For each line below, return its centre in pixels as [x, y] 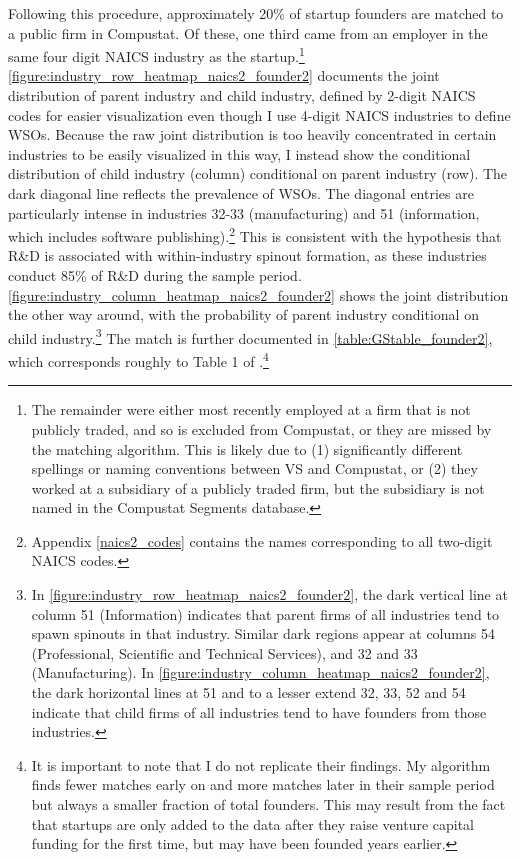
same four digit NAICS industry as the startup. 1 [156, 54]
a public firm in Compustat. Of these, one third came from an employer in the [248, 32]
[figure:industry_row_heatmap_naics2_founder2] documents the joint [224, 75]
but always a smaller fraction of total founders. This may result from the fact [268, 804]
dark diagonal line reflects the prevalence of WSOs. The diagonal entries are [241, 193]
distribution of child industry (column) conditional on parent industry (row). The [258, 173]
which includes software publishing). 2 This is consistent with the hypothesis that [255, 234]
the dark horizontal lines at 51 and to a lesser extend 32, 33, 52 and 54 [248, 692]
